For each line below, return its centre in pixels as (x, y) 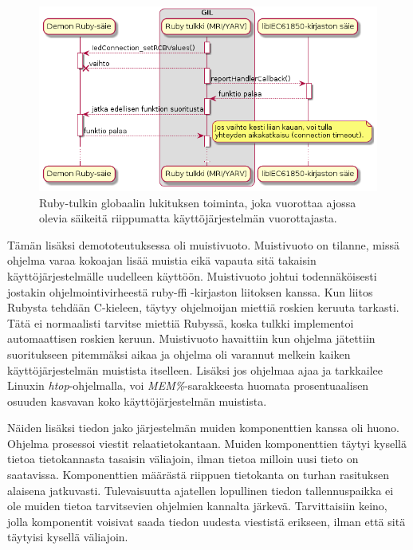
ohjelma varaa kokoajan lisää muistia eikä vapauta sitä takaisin (162, 260)
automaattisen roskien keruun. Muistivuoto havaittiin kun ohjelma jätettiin (191, 338)
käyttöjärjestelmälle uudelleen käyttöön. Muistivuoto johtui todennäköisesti (192, 275)
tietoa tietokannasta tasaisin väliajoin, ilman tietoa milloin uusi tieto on (183, 459)
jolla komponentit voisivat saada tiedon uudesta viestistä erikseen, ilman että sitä (206, 521)
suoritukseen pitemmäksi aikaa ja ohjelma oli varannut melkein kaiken (179, 354)
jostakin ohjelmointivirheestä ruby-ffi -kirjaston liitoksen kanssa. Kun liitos (190, 291)
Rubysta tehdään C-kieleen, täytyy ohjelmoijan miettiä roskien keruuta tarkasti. (203, 307)
